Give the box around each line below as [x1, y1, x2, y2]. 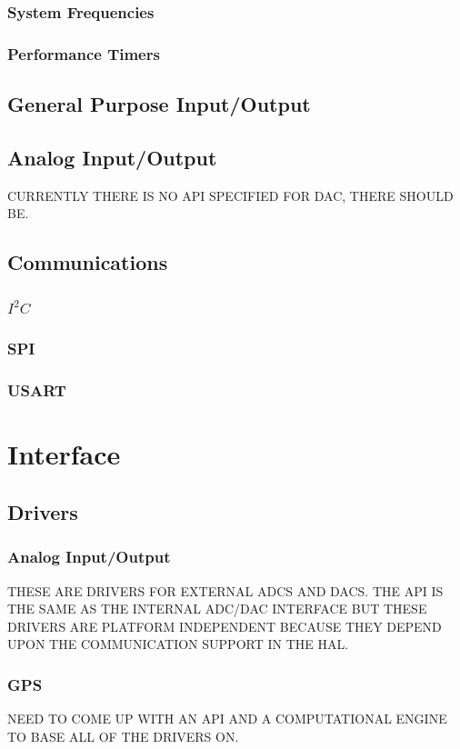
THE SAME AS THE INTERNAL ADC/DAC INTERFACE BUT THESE [7, 599, 427, 618]
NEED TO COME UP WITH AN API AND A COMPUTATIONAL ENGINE [7, 709, 447, 728]
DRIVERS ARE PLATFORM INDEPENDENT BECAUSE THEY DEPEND [7, 616, 442, 635]
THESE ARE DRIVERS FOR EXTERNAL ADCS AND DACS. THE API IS [7, 581, 444, 600]
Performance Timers [7, 42, 160, 65]
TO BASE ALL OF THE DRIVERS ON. [7, 726, 239, 745]
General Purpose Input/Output [7, 90, 311, 118]
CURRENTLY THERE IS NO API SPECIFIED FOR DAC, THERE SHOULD [7, 185, 454, 205]
